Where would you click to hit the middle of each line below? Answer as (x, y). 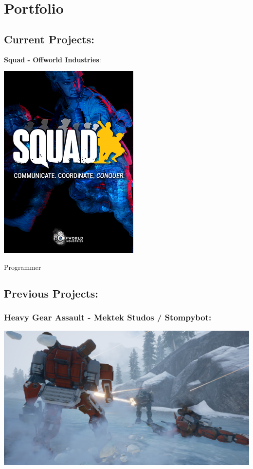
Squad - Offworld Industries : (53, 59)
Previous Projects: (51, 293)
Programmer (23, 267)
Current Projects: (49, 39)
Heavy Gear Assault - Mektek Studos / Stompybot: (108, 317)
